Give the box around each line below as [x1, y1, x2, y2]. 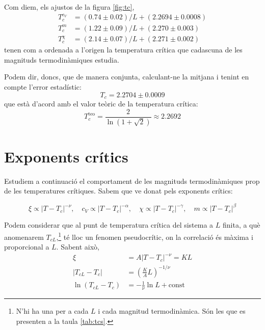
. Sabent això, [56, 241, 99, 252]
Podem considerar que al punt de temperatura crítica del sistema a [4, 219, 214, 230]
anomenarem [4, 231, 44, 242]
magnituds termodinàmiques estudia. [4, 54, 119, 65]
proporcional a [4, 241, 49, 252]
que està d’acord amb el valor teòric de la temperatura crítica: [4, 98, 198, 109]
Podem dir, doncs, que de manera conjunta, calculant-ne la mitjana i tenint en [4, 71, 249, 82]
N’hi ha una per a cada [16, 306, 89, 316]
